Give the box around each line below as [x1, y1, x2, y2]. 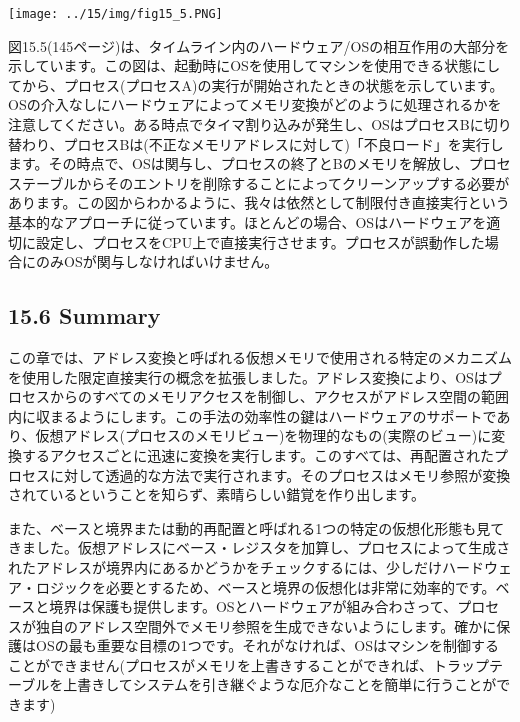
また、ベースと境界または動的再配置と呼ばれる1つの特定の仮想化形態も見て [8, 517, 505, 538]
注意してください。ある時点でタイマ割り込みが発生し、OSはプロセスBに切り [8, 114, 512, 135]
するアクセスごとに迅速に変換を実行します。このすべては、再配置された [21, 444, 495, 465]
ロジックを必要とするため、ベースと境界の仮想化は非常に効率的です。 [35, 576, 496, 597]
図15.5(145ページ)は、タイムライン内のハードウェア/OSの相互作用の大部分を [8, 35, 510, 56]
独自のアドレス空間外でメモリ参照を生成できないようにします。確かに [35, 615, 497, 636]
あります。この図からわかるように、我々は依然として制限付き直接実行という [8, 192, 510, 213]
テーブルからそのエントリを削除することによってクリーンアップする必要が [21, 172, 510, 193]
